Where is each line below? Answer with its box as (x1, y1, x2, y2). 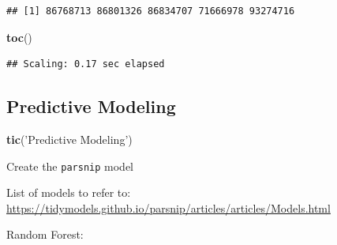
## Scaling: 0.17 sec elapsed (6, 58, 165, 70)
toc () (6, 28, 32, 45)
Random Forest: (6, 226, 84, 243)
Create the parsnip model (6, 157, 133, 174)
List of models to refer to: (6, 184, 131, 201)
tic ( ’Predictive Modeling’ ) (6, 130, 133, 147)
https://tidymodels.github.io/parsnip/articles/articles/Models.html (6, 199, 331, 216)
